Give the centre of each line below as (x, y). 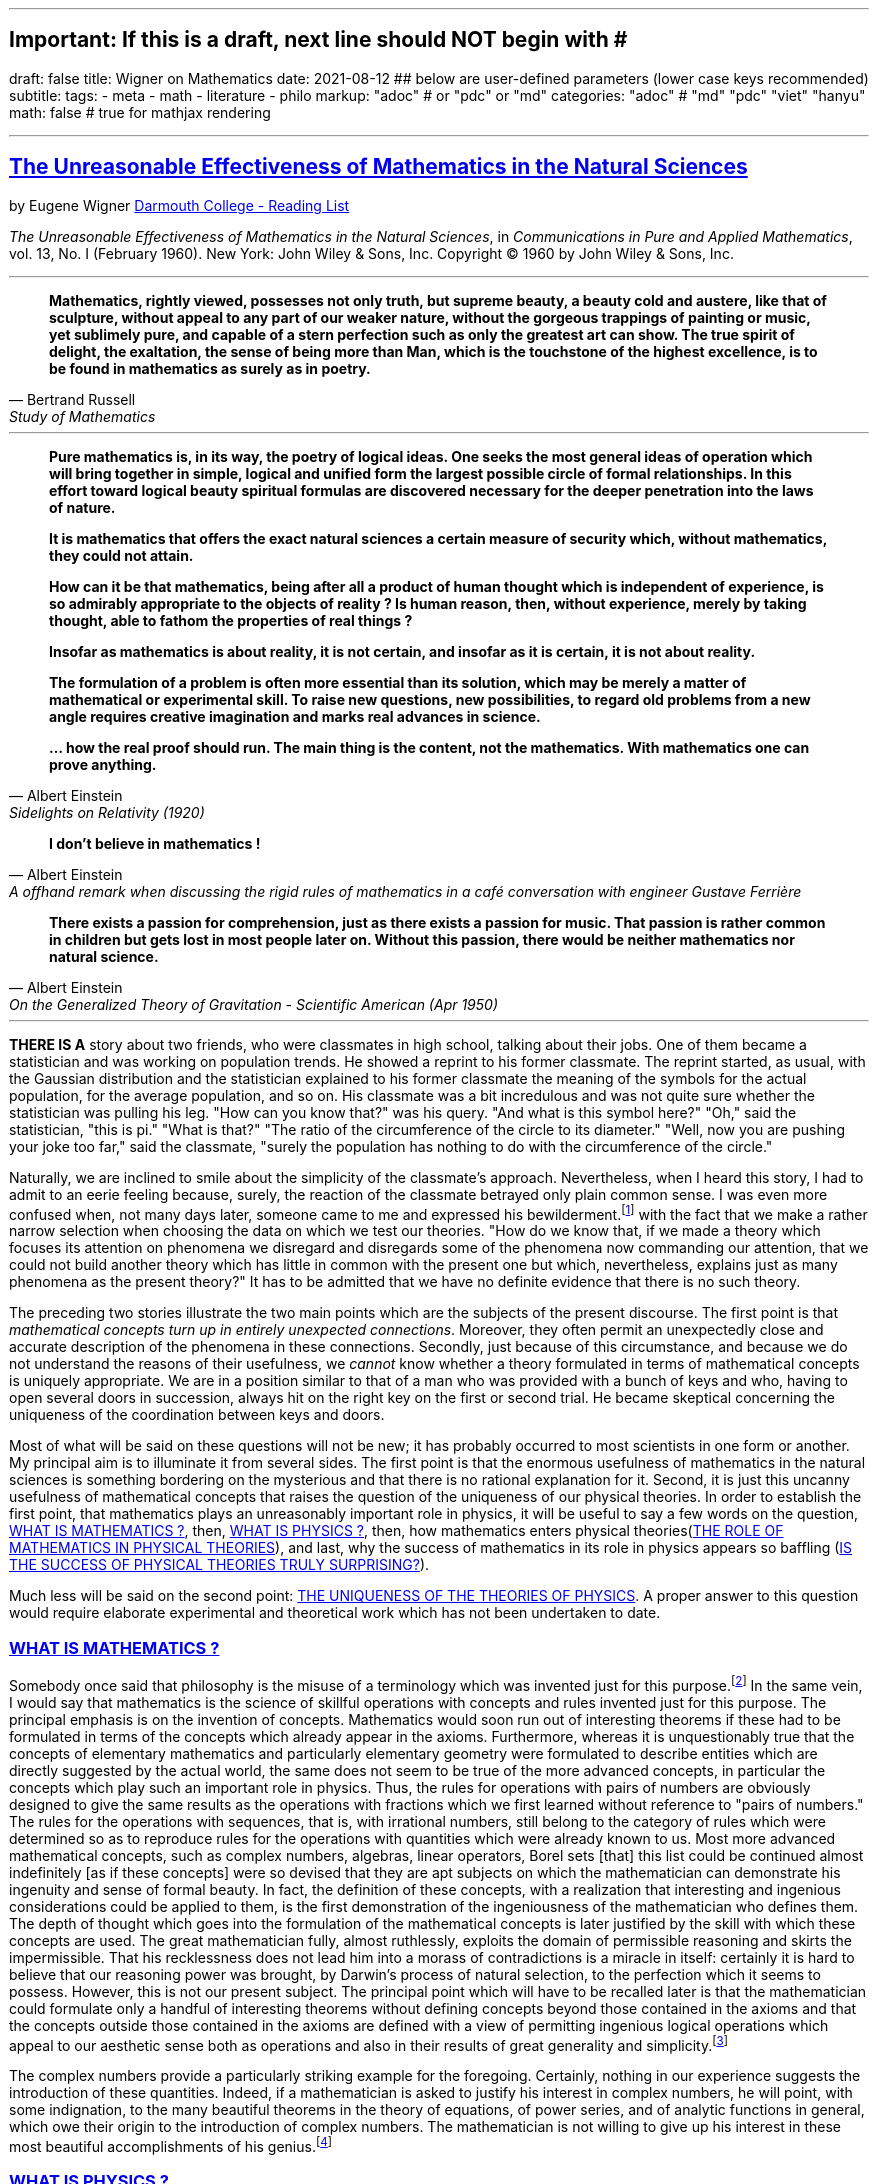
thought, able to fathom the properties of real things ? (231, 620)
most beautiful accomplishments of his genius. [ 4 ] (171, 2145)
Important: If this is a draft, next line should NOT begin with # (318, 40)
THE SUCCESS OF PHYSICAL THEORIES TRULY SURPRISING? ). (219, 1565)
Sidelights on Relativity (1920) (107, 812)
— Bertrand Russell (72, 399)
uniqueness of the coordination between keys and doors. (197, 1415)
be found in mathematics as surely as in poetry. (210, 368)
